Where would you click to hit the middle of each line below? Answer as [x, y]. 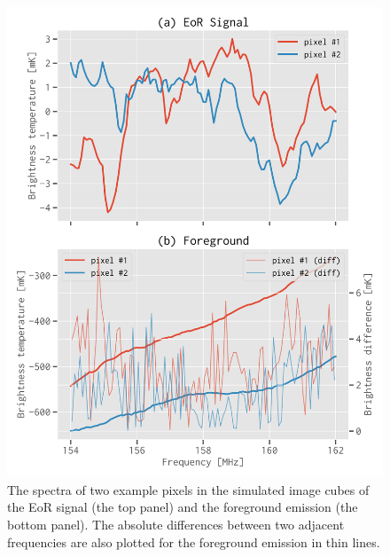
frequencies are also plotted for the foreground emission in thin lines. [194, 541]
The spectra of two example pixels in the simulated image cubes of [188, 489]
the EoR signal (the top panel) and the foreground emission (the [183, 507]
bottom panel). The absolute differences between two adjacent [176, 524]
